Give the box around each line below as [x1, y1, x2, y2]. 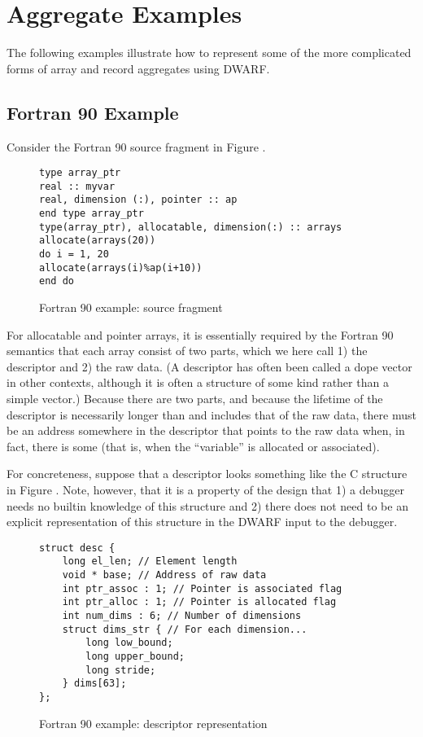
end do [39, 275, 74, 287]
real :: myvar [39, 180, 116, 192]
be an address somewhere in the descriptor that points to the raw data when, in [7, 422, 405, 439]
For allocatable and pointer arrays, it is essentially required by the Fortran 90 [7, 326, 394, 343]
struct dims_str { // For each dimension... [62, 623, 307, 635]
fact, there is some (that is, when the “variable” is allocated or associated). [7, 437, 380, 454]
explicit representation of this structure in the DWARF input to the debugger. [7, 513, 398, 530]
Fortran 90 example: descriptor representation [39, 714, 268, 731]
